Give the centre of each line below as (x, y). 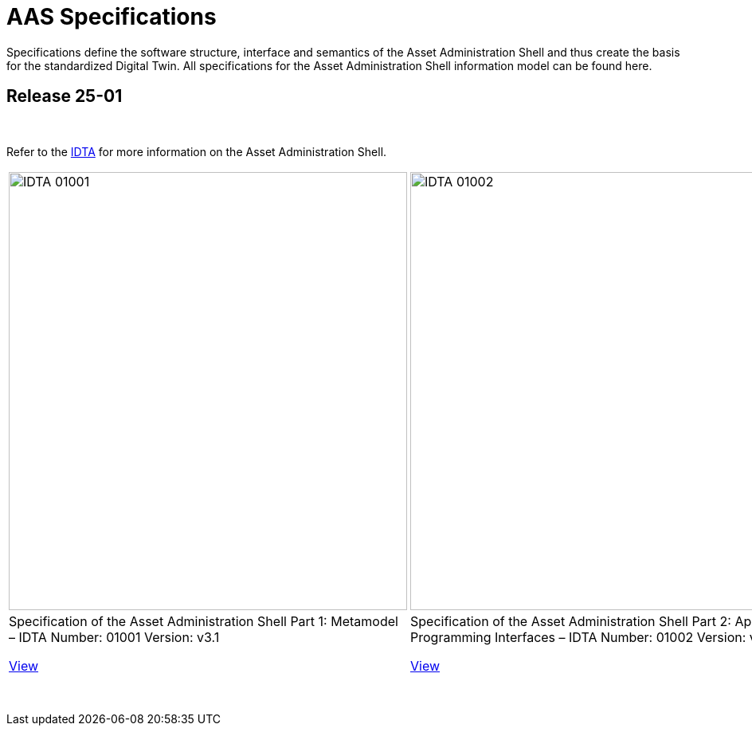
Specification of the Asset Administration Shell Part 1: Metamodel (204, 621)
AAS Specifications (112, 17)
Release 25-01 (65, 96)
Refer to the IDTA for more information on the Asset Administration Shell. (197, 151)
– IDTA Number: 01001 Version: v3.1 (114, 637)
